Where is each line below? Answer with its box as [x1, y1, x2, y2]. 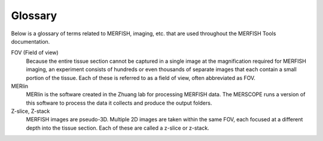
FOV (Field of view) [11, 49, 59, 56]
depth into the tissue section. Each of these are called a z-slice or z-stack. [26, 124, 209, 131]
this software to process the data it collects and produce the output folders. [26, 99, 212, 106]
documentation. [11, 38, 50, 45]
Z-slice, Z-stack [11, 108, 50, 115]
